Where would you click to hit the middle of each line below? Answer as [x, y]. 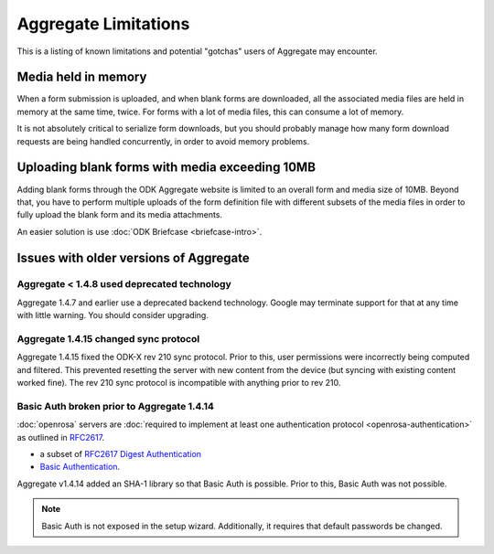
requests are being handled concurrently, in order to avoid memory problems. [163, 141]
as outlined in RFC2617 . [61, 437]
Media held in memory [82, 77]
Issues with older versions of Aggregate [134, 257]
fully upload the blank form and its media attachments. [120, 215]
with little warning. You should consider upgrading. [113, 315]
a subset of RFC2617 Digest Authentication [120, 454]
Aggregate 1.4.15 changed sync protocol [108, 339]
